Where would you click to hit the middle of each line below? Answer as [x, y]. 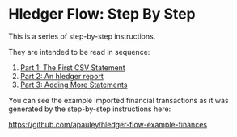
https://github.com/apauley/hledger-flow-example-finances [108, 124]
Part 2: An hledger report [61, 76]
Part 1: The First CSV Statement [72, 67]
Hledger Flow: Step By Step [102, 14]
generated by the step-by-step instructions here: [90, 109]
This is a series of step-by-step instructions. [82, 36]
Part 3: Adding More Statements [74, 85]
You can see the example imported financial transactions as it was [118, 100]
